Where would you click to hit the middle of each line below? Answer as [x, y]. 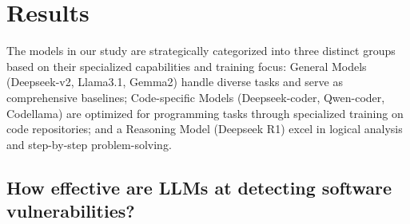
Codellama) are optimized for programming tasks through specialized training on [205, 113]
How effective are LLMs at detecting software [199, 187]
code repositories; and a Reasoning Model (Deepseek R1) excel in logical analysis [205, 129]
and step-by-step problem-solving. [89, 144]
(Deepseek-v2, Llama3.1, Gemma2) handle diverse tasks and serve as [175, 82]
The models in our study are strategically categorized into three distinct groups [201, 51]
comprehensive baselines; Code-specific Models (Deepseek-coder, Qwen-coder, [196, 97]
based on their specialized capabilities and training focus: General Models [187, 66]
